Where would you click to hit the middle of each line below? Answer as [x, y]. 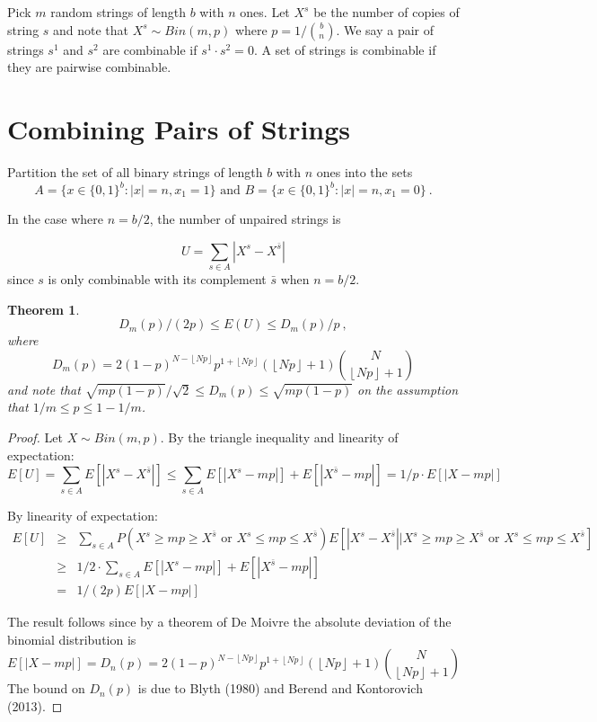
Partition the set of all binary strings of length [135, 171]
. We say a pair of [385, 29]
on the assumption [408, 389]
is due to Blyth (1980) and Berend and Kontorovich [280, 688]
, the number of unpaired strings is [245, 218]
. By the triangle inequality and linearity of [279, 437]
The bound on [46, 688]
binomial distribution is [72, 639]
